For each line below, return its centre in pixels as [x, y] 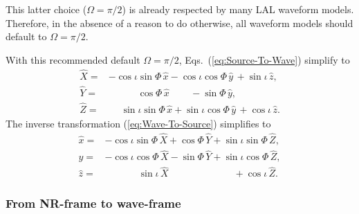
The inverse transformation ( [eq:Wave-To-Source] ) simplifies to [138, 124]
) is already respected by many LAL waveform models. [238, 9]
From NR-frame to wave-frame [93, 203]
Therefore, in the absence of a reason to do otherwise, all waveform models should [179, 23]
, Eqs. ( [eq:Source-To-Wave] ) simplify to [264, 59]
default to [26, 36]
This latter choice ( [46, 9]
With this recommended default [73, 59]
